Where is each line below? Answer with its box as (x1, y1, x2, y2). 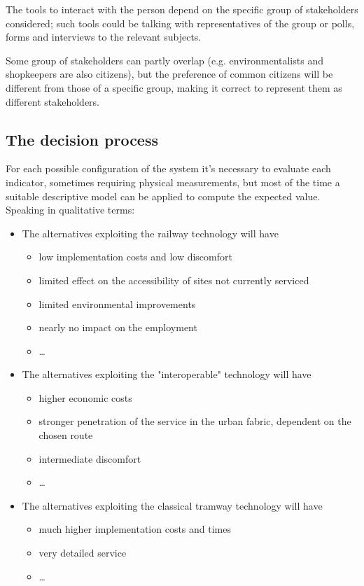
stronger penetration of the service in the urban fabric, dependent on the (38, 414, 351, 428)
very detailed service (38, 545, 127, 560)
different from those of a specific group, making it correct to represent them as (6, 80, 342, 95)
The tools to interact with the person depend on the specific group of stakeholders (6, 2, 358, 16)
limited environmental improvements (38, 296, 196, 311)
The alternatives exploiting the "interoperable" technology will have (22, 367, 311, 382)
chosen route (38, 428, 93, 442)
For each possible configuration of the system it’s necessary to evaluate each (6, 161, 331, 176)
